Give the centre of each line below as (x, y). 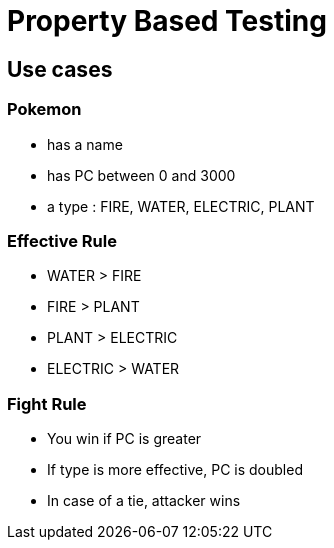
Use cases (60, 69)
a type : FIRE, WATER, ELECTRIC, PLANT (181, 206)
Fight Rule (47, 403)
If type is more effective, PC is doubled (175, 470)
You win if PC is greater (124, 439)
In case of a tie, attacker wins (144, 501)
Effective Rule (62, 240)
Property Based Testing (167, 21)
